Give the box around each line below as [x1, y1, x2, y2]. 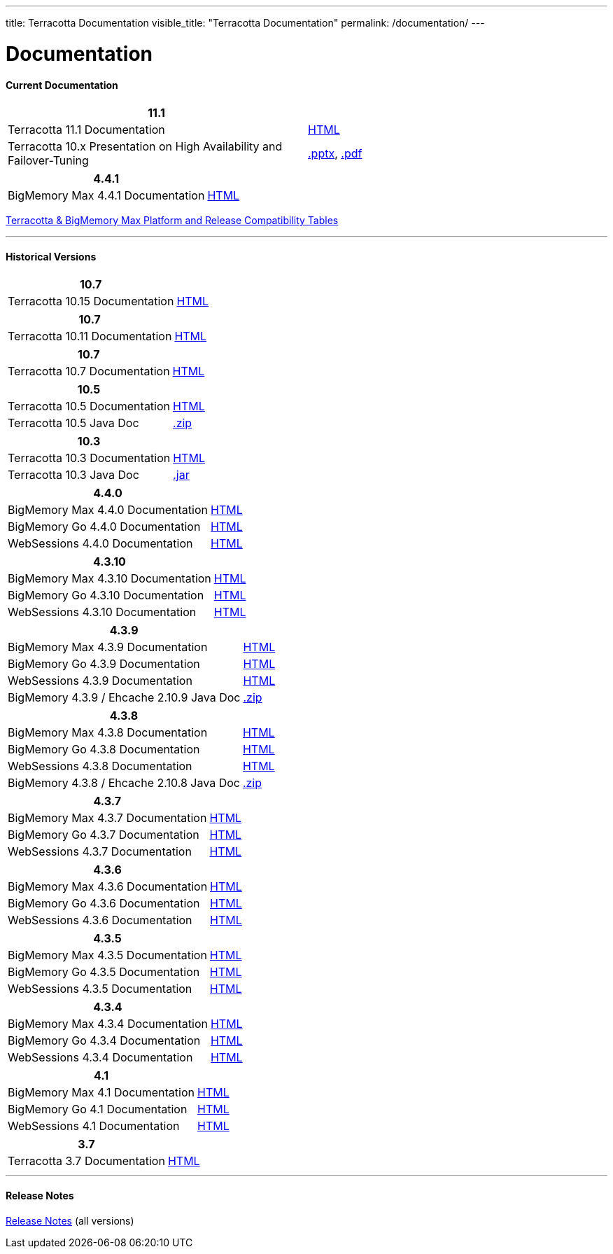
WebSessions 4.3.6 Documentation [8, 913, 192, 928]
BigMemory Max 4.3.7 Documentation [8, 811, 207, 825]
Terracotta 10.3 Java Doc [8, 468, 139, 482]
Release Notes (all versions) [6, 1214, 134, 1227]
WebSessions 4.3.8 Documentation [8, 759, 192, 774]
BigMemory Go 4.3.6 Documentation [8, 896, 200, 911]
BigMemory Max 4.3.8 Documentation [8, 725, 208, 740]
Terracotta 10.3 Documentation [8, 451, 171, 466]
